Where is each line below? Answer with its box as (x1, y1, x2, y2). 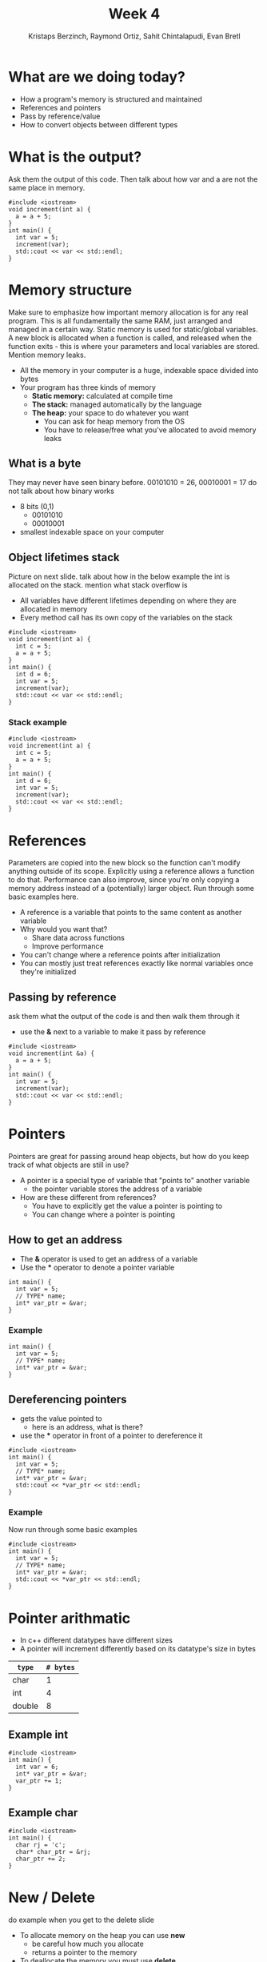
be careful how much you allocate (31, 1939, 144, 1948)
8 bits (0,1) (19, 502, 54, 512)
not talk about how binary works (8, 486, 114, 496)
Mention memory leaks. (8, 350, 86, 359)
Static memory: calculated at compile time (31, 391, 173, 400)
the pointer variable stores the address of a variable (31, 1184, 202, 1194)
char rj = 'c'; (15, 1840, 66, 1849)
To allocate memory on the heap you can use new (19, 1930, 185, 1940)
